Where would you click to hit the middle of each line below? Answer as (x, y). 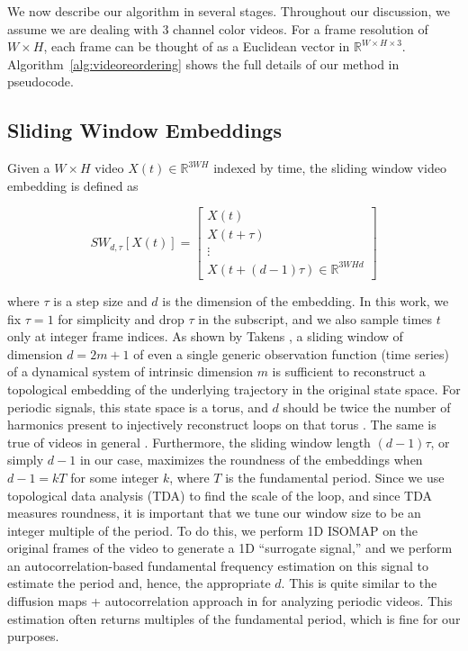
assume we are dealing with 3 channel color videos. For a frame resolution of (218, 28)
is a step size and (100, 300)
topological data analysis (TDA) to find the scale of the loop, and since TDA (220, 495)
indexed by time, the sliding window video (330, 168)
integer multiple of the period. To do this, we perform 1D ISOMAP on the (213, 530)
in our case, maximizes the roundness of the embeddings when (251, 460)
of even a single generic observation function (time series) (292, 353)
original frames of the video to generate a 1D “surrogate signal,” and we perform (230, 548)
